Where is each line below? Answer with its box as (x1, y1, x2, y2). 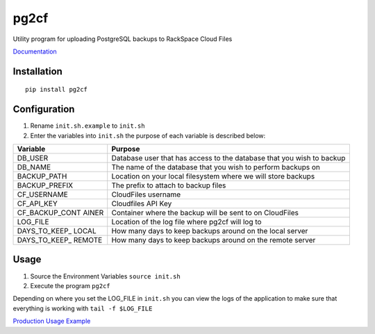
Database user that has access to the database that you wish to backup (111, 153, 346, 163)
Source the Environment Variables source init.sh (30, 272, 181, 281)
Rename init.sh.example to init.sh (30, 122, 145, 130)
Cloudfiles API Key (111, 199, 172, 208)
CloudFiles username (111, 190, 181, 199)
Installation (12, 65, 62, 77)
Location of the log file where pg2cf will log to (111, 217, 262, 227)
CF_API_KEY (17, 199, 58, 208)
